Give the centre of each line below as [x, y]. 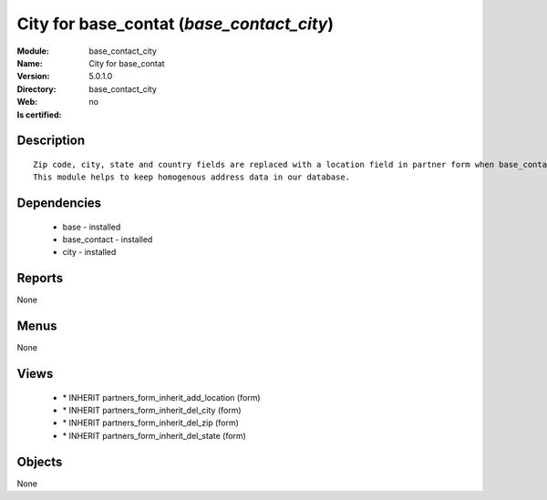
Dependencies [59, 204]
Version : [33, 77]
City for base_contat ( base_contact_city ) [175, 24]
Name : [30, 63]
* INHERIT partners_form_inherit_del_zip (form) [150, 423]
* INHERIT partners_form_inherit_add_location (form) [161, 397]
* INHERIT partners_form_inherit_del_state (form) [154, 435]
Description [51, 141]
